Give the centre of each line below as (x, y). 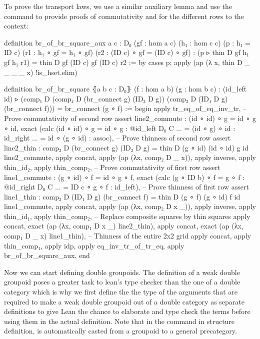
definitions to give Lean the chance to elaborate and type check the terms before (127, 311)
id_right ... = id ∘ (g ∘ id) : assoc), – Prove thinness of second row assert (117, 138)
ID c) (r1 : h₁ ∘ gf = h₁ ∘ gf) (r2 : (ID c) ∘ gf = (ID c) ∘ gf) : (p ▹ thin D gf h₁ (126, 52)
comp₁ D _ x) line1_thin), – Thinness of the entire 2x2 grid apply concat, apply (128, 236)
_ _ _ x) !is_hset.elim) (41, 72)
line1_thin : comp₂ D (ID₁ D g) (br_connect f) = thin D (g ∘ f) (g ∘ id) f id (122, 196)
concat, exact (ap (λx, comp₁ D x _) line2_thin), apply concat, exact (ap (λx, (124, 226)
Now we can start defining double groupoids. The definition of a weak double (122, 272)
